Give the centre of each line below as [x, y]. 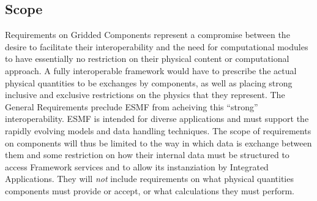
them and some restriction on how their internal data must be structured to [147, 155]
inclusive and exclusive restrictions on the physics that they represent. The [145, 95]
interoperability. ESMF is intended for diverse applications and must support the [157, 119]
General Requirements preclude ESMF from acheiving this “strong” [132, 106]
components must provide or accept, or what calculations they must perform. [150, 190]
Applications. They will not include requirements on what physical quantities [149, 179]
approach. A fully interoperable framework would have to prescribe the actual [151, 70]
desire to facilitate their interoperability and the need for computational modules [157, 46]
